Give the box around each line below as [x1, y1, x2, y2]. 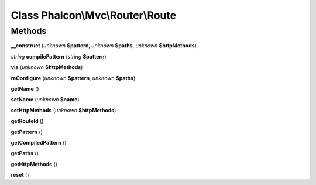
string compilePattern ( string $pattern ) [11, 53, 107, 60]
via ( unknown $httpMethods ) [11, 64, 83, 71]
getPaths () [11, 150, 39, 157]
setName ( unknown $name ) [11, 96, 80, 103]
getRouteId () [11, 118, 44, 125]
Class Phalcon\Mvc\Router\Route [11, 9, 177, 22]
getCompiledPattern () [11, 139, 67, 146]
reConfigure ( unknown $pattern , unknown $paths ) [11, 74, 136, 81]
